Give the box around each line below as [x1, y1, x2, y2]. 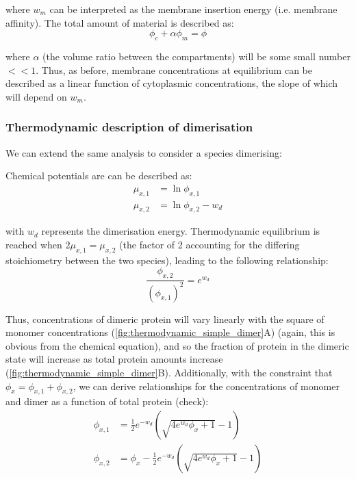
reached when [5, 237, 62, 252]
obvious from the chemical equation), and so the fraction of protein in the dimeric [5, 338, 349, 352]
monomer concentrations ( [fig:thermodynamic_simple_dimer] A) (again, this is [5, 325, 335, 339]
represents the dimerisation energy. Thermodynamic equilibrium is [41, 224, 320, 238]
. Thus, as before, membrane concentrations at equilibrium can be [36, 62, 312, 77]
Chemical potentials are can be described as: [5, 168, 192, 183]
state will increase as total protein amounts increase [5, 352, 223, 366]
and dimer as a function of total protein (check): [5, 394, 209, 409]
